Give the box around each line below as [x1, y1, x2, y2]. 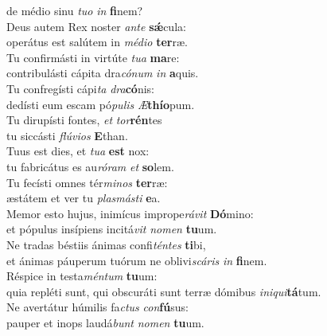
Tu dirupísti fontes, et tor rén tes [6, 111, 162, 128]
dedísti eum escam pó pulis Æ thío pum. [6, 96, 195, 112]
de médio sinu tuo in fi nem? [6, 2, 143, 18]
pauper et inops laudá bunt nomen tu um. [6, 314, 204, 330]
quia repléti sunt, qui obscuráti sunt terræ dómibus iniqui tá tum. [6, 283, 321, 299]
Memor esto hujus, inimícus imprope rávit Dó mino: [6, 205, 254, 221]
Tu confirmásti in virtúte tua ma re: [6, 49, 180, 65]
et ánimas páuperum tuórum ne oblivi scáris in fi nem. [6, 252, 267, 268]
